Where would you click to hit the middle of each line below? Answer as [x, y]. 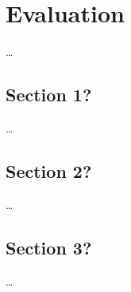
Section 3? [49, 247]
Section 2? [49, 170]
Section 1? [49, 95]
